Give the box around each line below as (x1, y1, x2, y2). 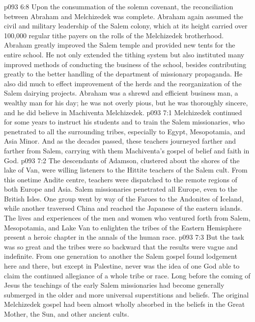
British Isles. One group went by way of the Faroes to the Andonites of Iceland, (4, 193, 244, 203)
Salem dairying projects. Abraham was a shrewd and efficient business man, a (4, 88, 238, 98)
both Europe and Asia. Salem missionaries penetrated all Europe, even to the (4, 184, 237, 194)
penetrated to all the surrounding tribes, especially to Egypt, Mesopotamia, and (4, 126, 246, 136)
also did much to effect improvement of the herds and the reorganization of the (4, 78, 242, 88)
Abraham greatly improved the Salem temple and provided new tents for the (4, 40, 235, 50)
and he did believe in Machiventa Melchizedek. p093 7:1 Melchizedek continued (4, 107, 242, 117)
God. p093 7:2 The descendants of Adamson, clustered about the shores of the (4, 155, 240, 165)
